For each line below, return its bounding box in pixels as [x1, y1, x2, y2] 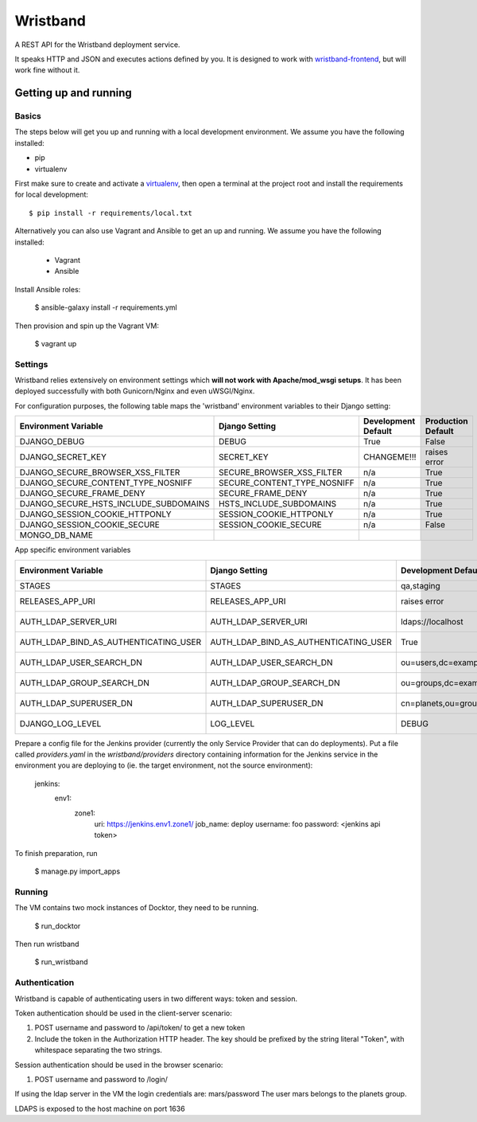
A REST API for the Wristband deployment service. [14, 40, 180, 49]
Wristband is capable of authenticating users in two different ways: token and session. [14, 994, 298, 1003]
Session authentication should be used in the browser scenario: [14, 1060, 223, 1069]
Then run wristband [14, 940, 79, 949]
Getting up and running [14, 86, 132, 100]
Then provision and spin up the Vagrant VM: [14, 321, 159, 330]
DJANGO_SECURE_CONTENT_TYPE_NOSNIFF [19, 478, 192, 489]
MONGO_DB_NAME [19, 530, 93, 541]
